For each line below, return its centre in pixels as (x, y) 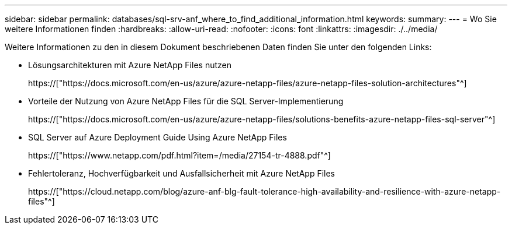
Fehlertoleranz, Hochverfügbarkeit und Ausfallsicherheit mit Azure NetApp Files (182, 173)
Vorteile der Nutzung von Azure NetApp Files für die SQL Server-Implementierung (186, 101)
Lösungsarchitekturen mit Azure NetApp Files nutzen (130, 65)
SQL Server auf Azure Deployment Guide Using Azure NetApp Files (158, 137)
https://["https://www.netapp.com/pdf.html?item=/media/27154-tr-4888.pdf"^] (179, 155)
